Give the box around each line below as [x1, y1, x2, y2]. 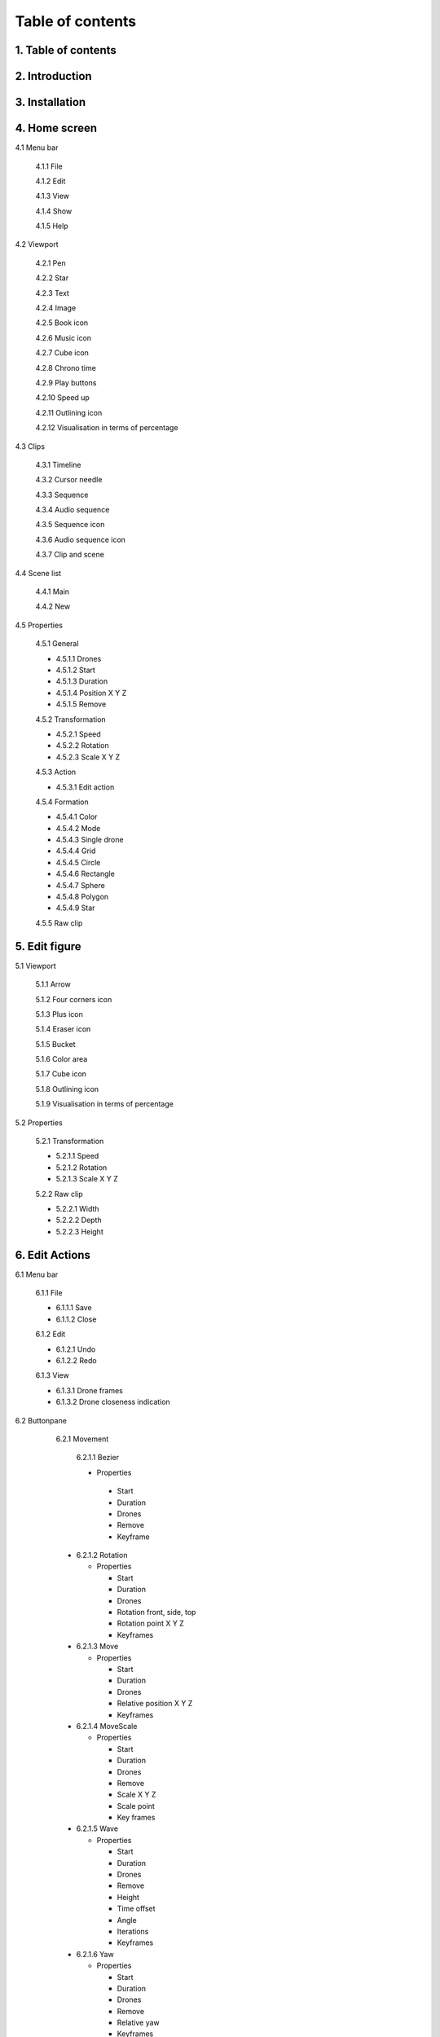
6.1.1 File [35, 1288, 63, 1298]
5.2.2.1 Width [55, 1203, 99, 1213]
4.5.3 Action [35, 767, 77, 777]
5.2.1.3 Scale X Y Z [55, 1174, 118, 1184]
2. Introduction [15, 69, 93, 83]
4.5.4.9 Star [55, 903, 95, 913]
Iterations [117, 1926, 149, 1936]
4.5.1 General [35, 639, 79, 649]
